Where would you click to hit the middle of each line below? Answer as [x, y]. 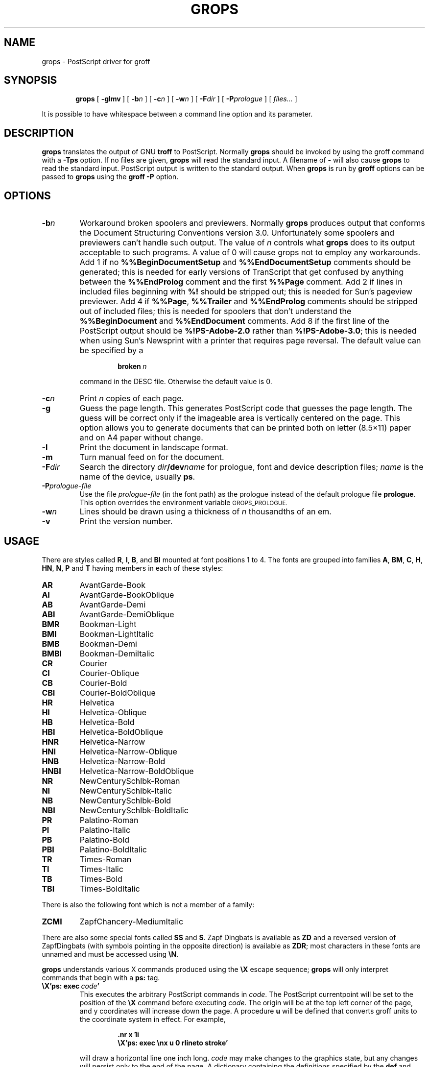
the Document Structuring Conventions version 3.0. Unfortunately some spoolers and [237, 233]
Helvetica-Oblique [113, 712]
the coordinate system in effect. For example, [153, 1019]
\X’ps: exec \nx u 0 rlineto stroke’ [173, 1043]
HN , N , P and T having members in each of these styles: [132, 568]
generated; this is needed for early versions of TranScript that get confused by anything [242, 272]
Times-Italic [101, 869]
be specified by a [111, 351]
